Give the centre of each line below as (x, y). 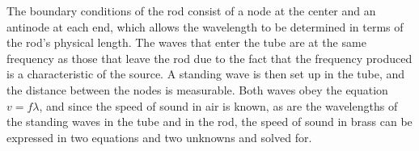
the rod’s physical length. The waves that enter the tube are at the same (186, 42)
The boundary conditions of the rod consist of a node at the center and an (191, 10)
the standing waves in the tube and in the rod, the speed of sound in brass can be (209, 122)
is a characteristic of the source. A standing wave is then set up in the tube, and (206, 74)
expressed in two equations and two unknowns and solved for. (159, 137)
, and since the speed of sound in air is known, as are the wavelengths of (218, 105)
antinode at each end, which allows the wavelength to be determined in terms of (205, 26)
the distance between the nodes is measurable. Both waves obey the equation (197, 89)
